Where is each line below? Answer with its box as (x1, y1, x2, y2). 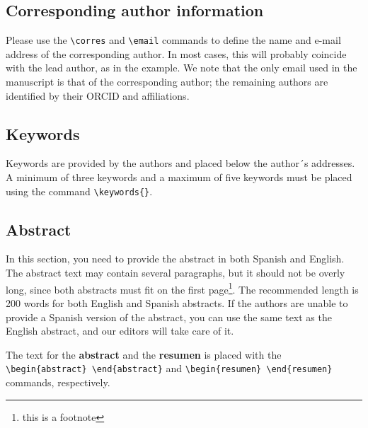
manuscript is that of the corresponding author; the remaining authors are (6, 74, 328, 89)
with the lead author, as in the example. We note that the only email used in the (6, 60, 357, 75)
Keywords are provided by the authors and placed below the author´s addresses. (6, 156, 355, 170)
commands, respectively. (6, 374, 110, 389)
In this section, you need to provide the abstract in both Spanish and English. (6, 251, 345, 266)
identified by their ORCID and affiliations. (6, 88, 190, 103)
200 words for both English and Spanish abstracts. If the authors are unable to (6, 295, 348, 310)
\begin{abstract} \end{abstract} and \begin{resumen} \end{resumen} (6, 361, 333, 376)
